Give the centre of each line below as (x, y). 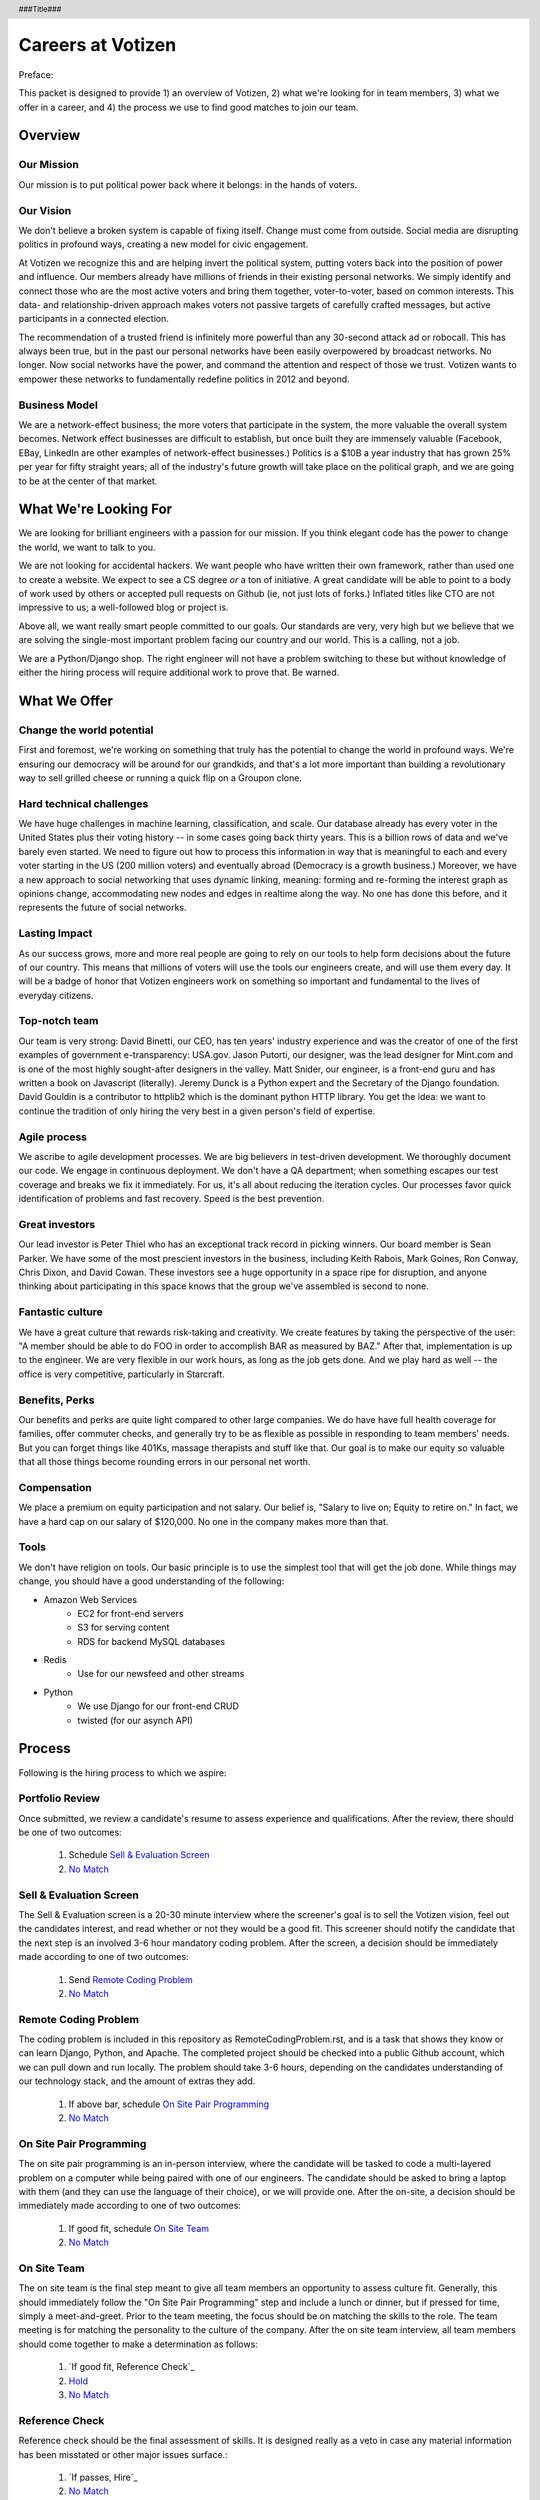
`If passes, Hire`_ (103, 2477)
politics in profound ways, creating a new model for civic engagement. (163, 244)
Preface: (36, 74)
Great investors (57, 1224)
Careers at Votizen (97, 45)
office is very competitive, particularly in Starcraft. (121, 1374)
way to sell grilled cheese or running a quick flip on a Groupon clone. (160, 777)
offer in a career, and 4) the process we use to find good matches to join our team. (188, 107)
